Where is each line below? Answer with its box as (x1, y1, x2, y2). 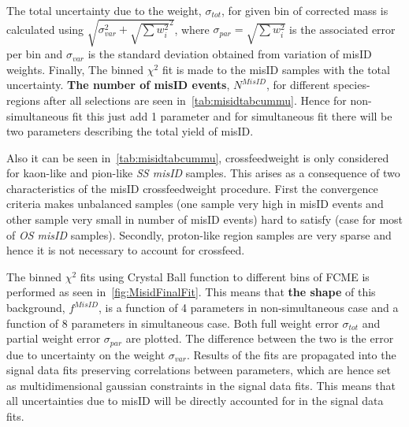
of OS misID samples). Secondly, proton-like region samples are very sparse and (6, 226, 392, 243)
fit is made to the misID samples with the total (162, 61, 390, 77)
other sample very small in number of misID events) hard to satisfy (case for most (6, 211, 403, 228)
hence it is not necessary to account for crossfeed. (6, 242, 245, 258)
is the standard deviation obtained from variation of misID (87, 46, 372, 62)
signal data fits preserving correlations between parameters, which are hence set (6, 362, 391, 378)
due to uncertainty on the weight (6, 346, 165, 362)
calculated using (6, 20, 84, 37)
